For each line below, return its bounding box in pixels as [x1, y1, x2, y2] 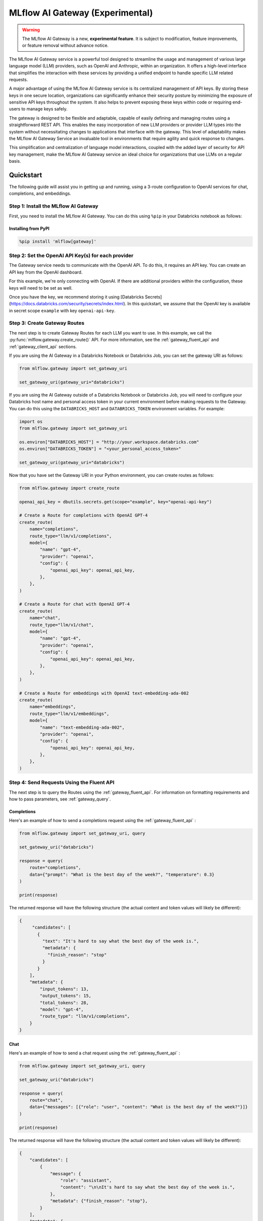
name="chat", [29, 615, 61, 621]
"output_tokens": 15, [39, 993, 92, 999]
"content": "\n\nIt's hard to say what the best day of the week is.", [60, 1184, 235, 1190]
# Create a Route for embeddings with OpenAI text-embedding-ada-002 [19, 690, 189, 696]
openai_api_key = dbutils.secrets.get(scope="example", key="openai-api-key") [19, 499, 212, 505]
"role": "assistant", [60, 1178, 112, 1183]
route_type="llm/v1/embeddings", [29, 711, 110, 716]
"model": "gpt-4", [39, 1007, 84, 1012]
